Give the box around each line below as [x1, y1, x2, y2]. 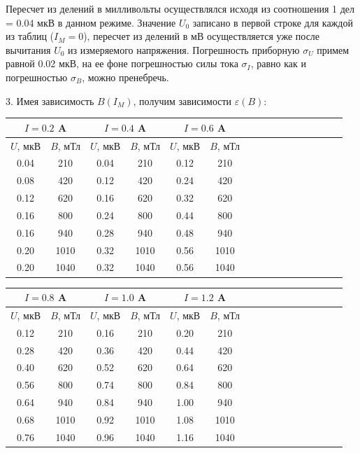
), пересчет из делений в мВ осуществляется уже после [83, 29, 320, 43]
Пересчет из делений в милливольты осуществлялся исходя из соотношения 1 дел [6, 1, 355, 15]
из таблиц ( [6, 29, 55, 43]
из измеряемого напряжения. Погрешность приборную [68, 42, 300, 57]
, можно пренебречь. [82, 69, 169, 84]
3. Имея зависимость [6, 93, 94, 108]
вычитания [6, 42, 51, 57]
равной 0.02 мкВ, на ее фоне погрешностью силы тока [6, 56, 238, 71]
